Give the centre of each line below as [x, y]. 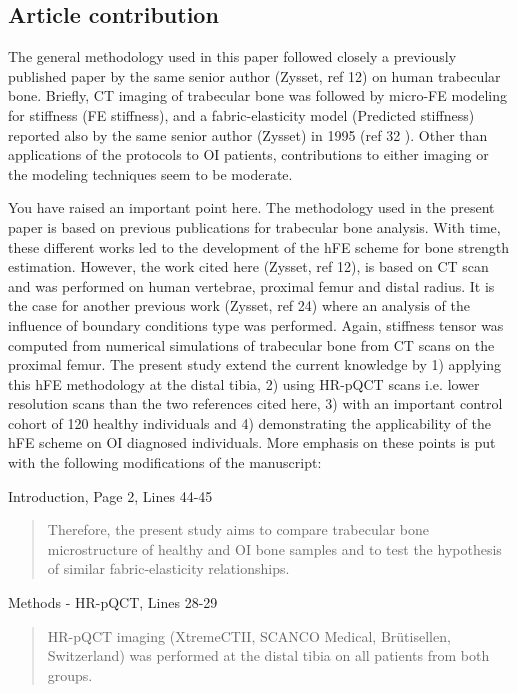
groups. [70, 674]
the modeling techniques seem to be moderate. [150, 173]
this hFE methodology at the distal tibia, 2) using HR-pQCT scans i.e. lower [244, 383]
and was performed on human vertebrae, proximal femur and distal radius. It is [251, 285]
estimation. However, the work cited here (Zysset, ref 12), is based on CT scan [248, 266]
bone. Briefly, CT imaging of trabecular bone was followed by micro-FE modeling [257, 95]
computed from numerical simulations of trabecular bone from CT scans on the [251, 344]
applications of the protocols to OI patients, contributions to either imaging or [248, 154]
